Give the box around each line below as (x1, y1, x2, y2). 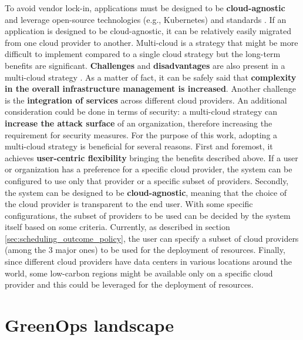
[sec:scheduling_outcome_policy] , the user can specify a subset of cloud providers (5, 232, 299, 244)
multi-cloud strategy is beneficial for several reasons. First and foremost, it (5, 140, 273, 152)
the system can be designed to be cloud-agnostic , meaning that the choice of (5, 186, 287, 198)
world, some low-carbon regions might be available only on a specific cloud (5, 266, 273, 279)
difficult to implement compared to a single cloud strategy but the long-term (5, 48, 281, 60)
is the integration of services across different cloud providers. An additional (5, 94, 287, 106)
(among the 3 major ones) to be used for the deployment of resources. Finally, (5, 244, 285, 256)
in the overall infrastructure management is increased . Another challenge (5, 82, 296, 95)
